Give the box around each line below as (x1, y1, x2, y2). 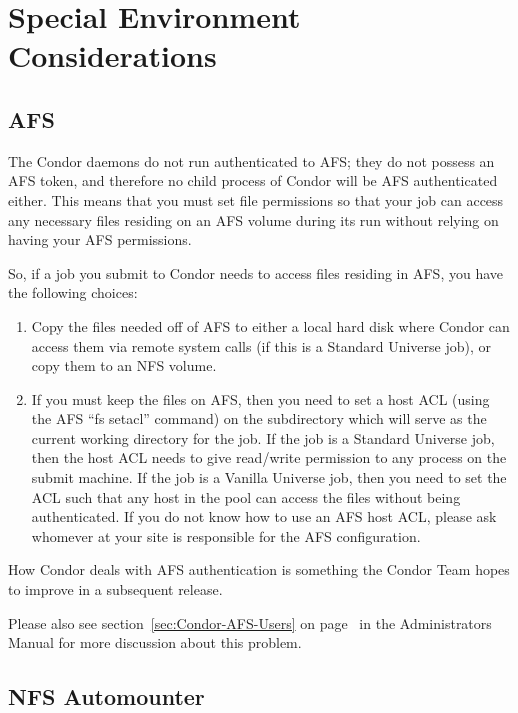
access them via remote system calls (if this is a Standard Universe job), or (31, 335, 492, 356)
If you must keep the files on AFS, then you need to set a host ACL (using (31, 388, 490, 409)
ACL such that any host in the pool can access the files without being (31, 486, 461, 507)
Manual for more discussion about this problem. (8, 632, 302, 653)
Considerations (8, 35, 217, 76)
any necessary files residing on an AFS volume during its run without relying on (8, 209, 499, 230)
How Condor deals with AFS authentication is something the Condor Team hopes (8, 559, 510, 580)
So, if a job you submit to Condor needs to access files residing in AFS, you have (8, 262, 503, 283)
